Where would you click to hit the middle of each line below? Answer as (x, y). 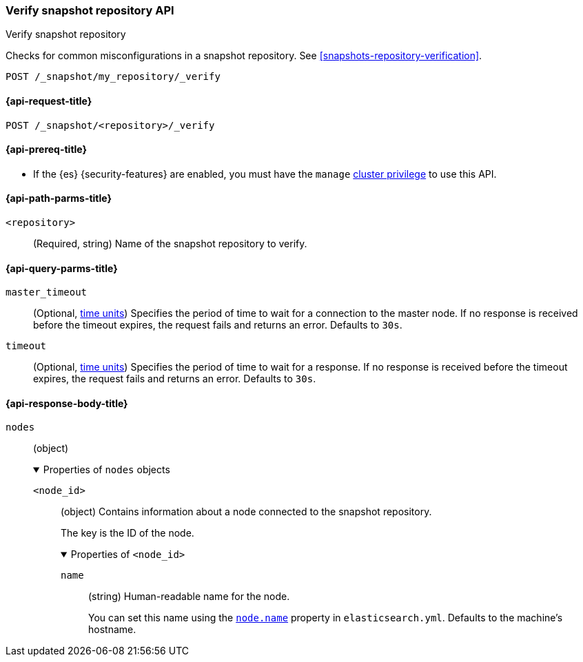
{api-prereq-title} (47, 149)
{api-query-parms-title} (62, 268)
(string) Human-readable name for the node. (189, 597)
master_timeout (47, 292)
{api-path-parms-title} (59, 198)
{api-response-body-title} (67, 403)
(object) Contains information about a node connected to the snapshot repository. (246, 512)
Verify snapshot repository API (90, 10)
